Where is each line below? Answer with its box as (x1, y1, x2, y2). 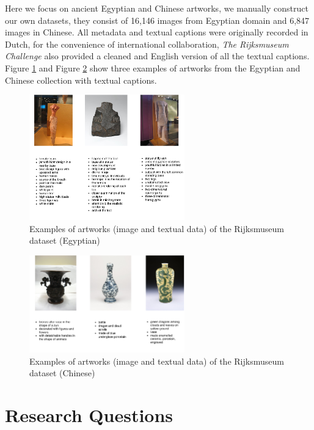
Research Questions (5, 403, 173, 428)
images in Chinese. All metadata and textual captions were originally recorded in (5, 26, 309, 38)
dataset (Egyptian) (29, 234, 100, 247)
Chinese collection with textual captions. (5, 73, 157, 86)
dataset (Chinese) (29, 366, 95, 379)
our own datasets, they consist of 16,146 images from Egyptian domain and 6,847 (5, 13, 310, 26)
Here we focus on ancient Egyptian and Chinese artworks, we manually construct (5, 2, 309, 14)
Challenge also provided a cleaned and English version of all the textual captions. (5, 49, 310, 62)
